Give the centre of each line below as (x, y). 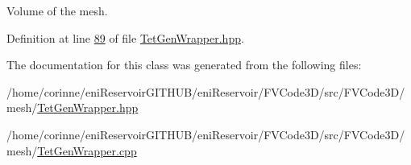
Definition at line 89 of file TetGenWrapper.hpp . (125, 37)
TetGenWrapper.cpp (87, 150)
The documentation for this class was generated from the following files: (184, 65)
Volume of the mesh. (57, 10)
